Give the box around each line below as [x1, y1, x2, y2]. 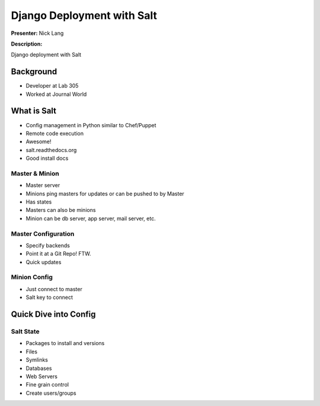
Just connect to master [25, 285, 82, 292]
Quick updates [25, 258, 62, 266]
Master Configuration [11, 230, 75, 238]
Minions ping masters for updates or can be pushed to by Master [25, 190, 185, 197]
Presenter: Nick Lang [11, 30, 64, 37]
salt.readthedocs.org [25, 146, 77, 153]
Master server [25, 182, 60, 189]
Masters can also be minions [25, 207, 96, 214]
